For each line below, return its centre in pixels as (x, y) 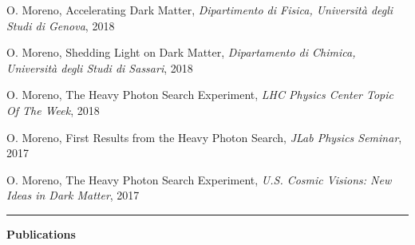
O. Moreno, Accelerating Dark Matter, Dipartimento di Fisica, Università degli (200, 10)
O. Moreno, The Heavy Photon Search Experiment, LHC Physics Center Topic (200, 95)
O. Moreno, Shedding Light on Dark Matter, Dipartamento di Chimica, (181, 52)
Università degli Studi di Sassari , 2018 (100, 67)
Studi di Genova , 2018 (61, 25)
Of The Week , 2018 (53, 110)
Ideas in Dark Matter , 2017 (73, 195)
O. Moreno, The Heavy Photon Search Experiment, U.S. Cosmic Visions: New (199, 179)
